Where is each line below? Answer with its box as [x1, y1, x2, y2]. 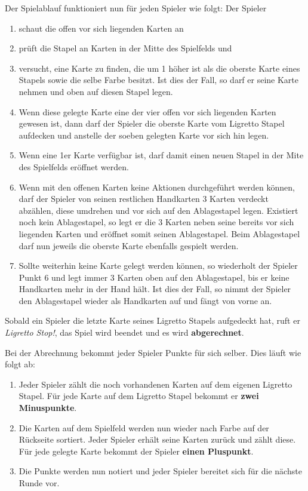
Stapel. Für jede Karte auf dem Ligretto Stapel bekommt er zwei [19, 389, 259, 402]
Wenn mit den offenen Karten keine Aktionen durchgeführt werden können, [19, 180, 295, 193]
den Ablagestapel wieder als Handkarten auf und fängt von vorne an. [19, 294, 272, 306]
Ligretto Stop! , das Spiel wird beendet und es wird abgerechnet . [5, 326, 244, 339]
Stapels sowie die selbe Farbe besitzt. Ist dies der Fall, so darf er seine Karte [19, 73, 299, 86]
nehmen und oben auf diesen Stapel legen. [19, 85, 173, 97]
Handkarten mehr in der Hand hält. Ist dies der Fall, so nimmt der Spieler [19, 283, 291, 295]
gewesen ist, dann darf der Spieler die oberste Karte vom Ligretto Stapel [19, 117, 285, 130]
